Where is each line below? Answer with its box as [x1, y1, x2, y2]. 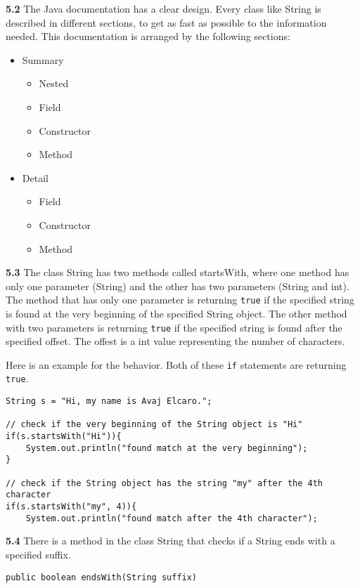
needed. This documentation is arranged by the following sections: [6, 29, 290, 44]
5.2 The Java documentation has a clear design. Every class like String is [6, 1, 321, 15]
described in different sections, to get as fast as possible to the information [6, 15, 327, 30]
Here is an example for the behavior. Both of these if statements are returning [6, 357, 347, 372]
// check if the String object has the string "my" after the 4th [6, 478, 323, 488]
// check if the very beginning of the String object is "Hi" [6, 419, 303, 430]
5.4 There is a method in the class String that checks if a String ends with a [6, 533, 335, 548]
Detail [22, 170, 49, 185]
